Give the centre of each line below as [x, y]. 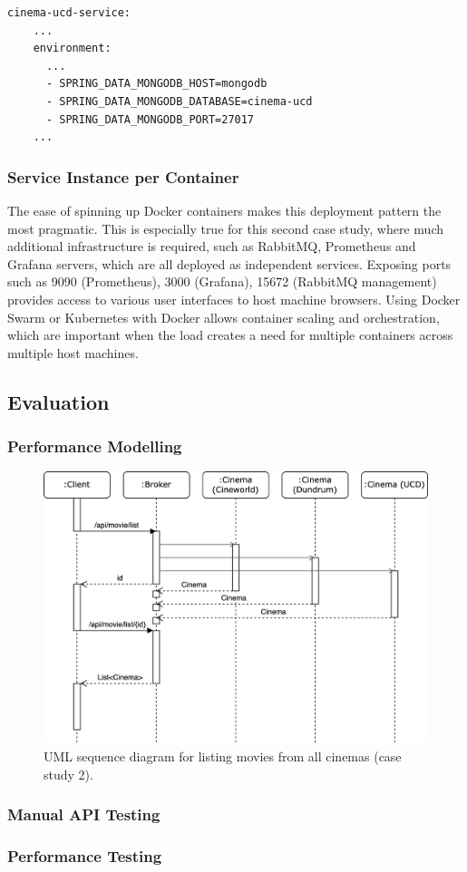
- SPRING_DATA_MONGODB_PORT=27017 [150, 119]
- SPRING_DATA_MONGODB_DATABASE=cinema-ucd [179, 101]
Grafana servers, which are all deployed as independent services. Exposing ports [229, 263]
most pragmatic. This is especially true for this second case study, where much [225, 228]
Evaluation [58, 401]
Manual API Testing [84, 814]
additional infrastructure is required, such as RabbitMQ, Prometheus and [212, 246]
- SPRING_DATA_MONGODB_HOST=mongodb [156, 84]
